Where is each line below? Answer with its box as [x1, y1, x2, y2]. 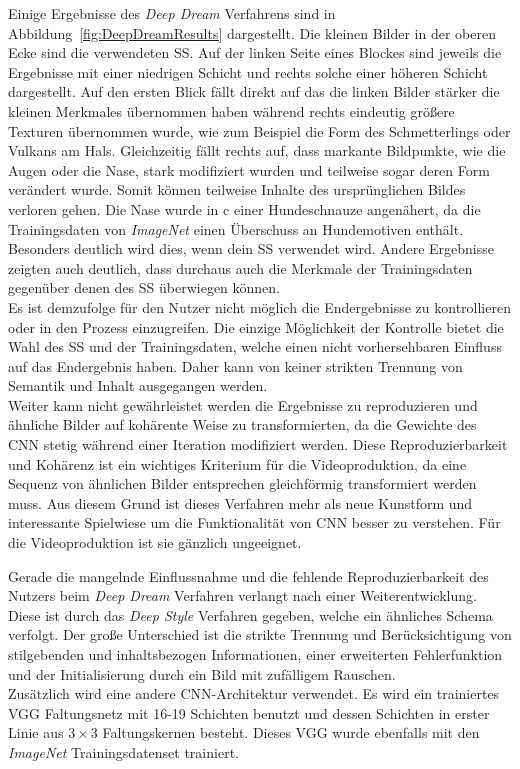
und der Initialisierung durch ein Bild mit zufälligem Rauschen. [8, 663, 396, 684]
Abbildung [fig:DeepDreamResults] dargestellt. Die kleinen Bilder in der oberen [8, 22, 496, 43]
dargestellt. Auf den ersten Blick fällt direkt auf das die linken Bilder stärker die [8, 81, 500, 102]
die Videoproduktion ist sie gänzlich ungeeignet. [8, 532, 302, 553]
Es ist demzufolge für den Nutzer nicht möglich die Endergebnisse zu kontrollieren [8, 296, 511, 317]
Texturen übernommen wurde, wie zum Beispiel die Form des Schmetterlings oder [8, 120, 511, 141]
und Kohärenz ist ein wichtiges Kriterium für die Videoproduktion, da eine [8, 453, 467, 474]
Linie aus [8, 722, 64, 743]
